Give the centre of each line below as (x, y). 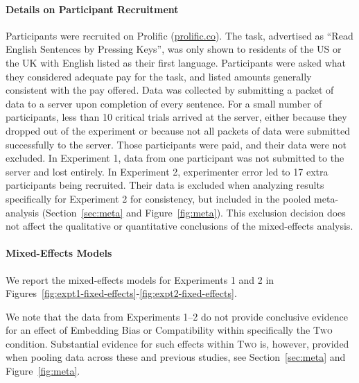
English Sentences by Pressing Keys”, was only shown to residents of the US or (174, 49)
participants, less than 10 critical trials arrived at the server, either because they (176, 117)
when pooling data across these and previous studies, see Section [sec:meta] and (176, 357)
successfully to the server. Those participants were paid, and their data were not (176, 144)
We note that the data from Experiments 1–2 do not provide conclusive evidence (177, 316)
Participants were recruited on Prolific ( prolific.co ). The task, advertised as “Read (179, 35)
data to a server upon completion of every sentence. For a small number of (164, 103)
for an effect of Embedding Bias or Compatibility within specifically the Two (169, 330)
